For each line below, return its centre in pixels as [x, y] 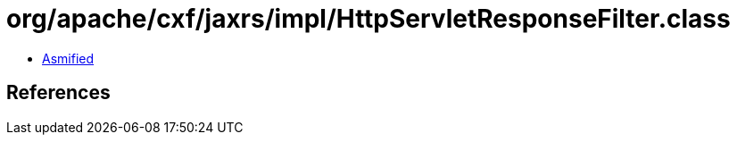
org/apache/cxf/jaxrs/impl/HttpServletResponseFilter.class [368, 19]
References [58, 93]
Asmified [68, 58]
